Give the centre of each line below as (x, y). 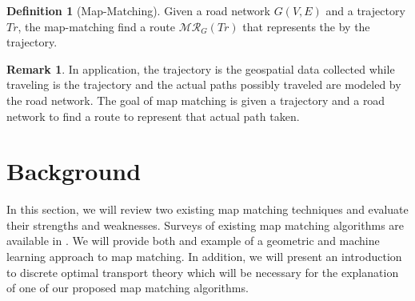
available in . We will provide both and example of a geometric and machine (193, 241)
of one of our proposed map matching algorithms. (128, 288)
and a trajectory (365, 10)
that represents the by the (306, 26)
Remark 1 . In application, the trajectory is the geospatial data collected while (201, 68)
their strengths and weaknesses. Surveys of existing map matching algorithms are (206, 225)
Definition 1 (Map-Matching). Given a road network (138, 10)
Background (74, 171)
